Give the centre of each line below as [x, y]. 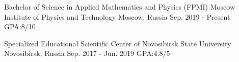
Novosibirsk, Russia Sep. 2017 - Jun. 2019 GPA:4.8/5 [87, 53]
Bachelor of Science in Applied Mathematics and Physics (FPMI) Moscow [120, 7]
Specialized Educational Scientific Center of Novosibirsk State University [118, 43]
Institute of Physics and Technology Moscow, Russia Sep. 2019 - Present [117, 16]
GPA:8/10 [20, 26]
